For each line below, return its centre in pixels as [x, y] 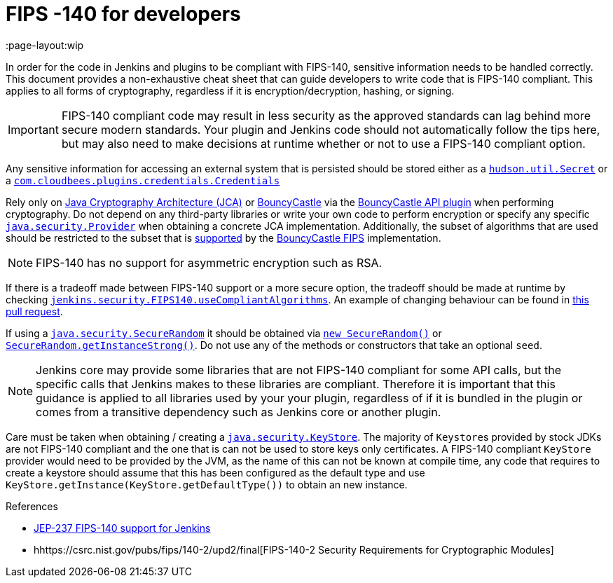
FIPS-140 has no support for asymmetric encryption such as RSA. [209, 262]
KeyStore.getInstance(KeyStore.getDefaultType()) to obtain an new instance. [207, 484]
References [32, 506]
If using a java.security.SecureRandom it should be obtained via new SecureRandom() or [224, 333]
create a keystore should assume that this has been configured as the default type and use [215, 472]
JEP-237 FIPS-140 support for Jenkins [122, 528]
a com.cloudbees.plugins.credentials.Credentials [143, 180]
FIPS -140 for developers [123, 14]
